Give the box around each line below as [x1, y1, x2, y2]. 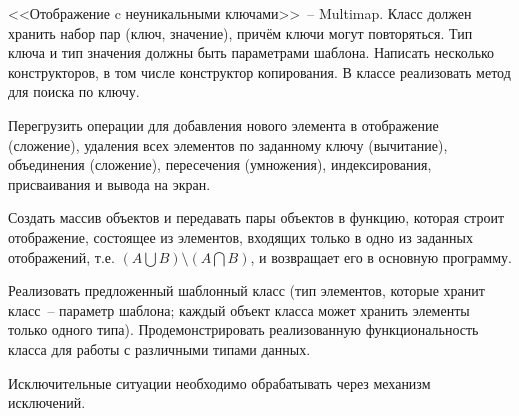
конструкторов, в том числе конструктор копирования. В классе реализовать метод [8, 61, 511, 82]
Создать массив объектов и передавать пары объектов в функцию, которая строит [8, 207, 505, 228]
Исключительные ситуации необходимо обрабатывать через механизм [8, 372, 431, 393]
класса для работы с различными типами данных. [8, 338, 311, 359]
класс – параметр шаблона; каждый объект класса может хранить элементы [8, 299, 470, 320]
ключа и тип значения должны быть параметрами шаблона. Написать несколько [8, 42, 495, 63]
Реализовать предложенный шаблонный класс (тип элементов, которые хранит [8, 280, 485, 301]
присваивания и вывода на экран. [8, 173, 211, 194]
